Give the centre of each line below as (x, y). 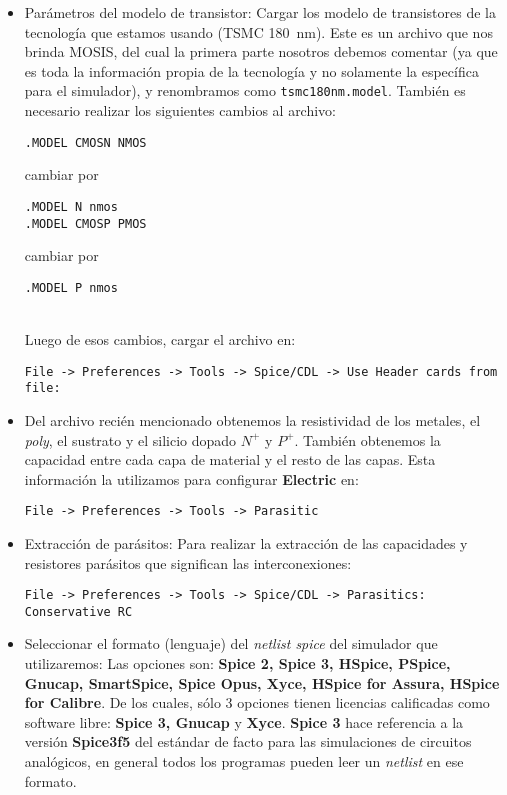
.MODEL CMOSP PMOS (85, 223)
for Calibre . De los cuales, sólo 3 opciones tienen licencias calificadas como (257, 702)
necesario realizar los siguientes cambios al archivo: (180, 110)
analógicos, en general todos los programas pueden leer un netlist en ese (244, 761)
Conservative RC (78, 611)
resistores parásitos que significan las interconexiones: (188, 562)
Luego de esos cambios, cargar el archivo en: (160, 339)
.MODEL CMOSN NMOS (85, 142)
